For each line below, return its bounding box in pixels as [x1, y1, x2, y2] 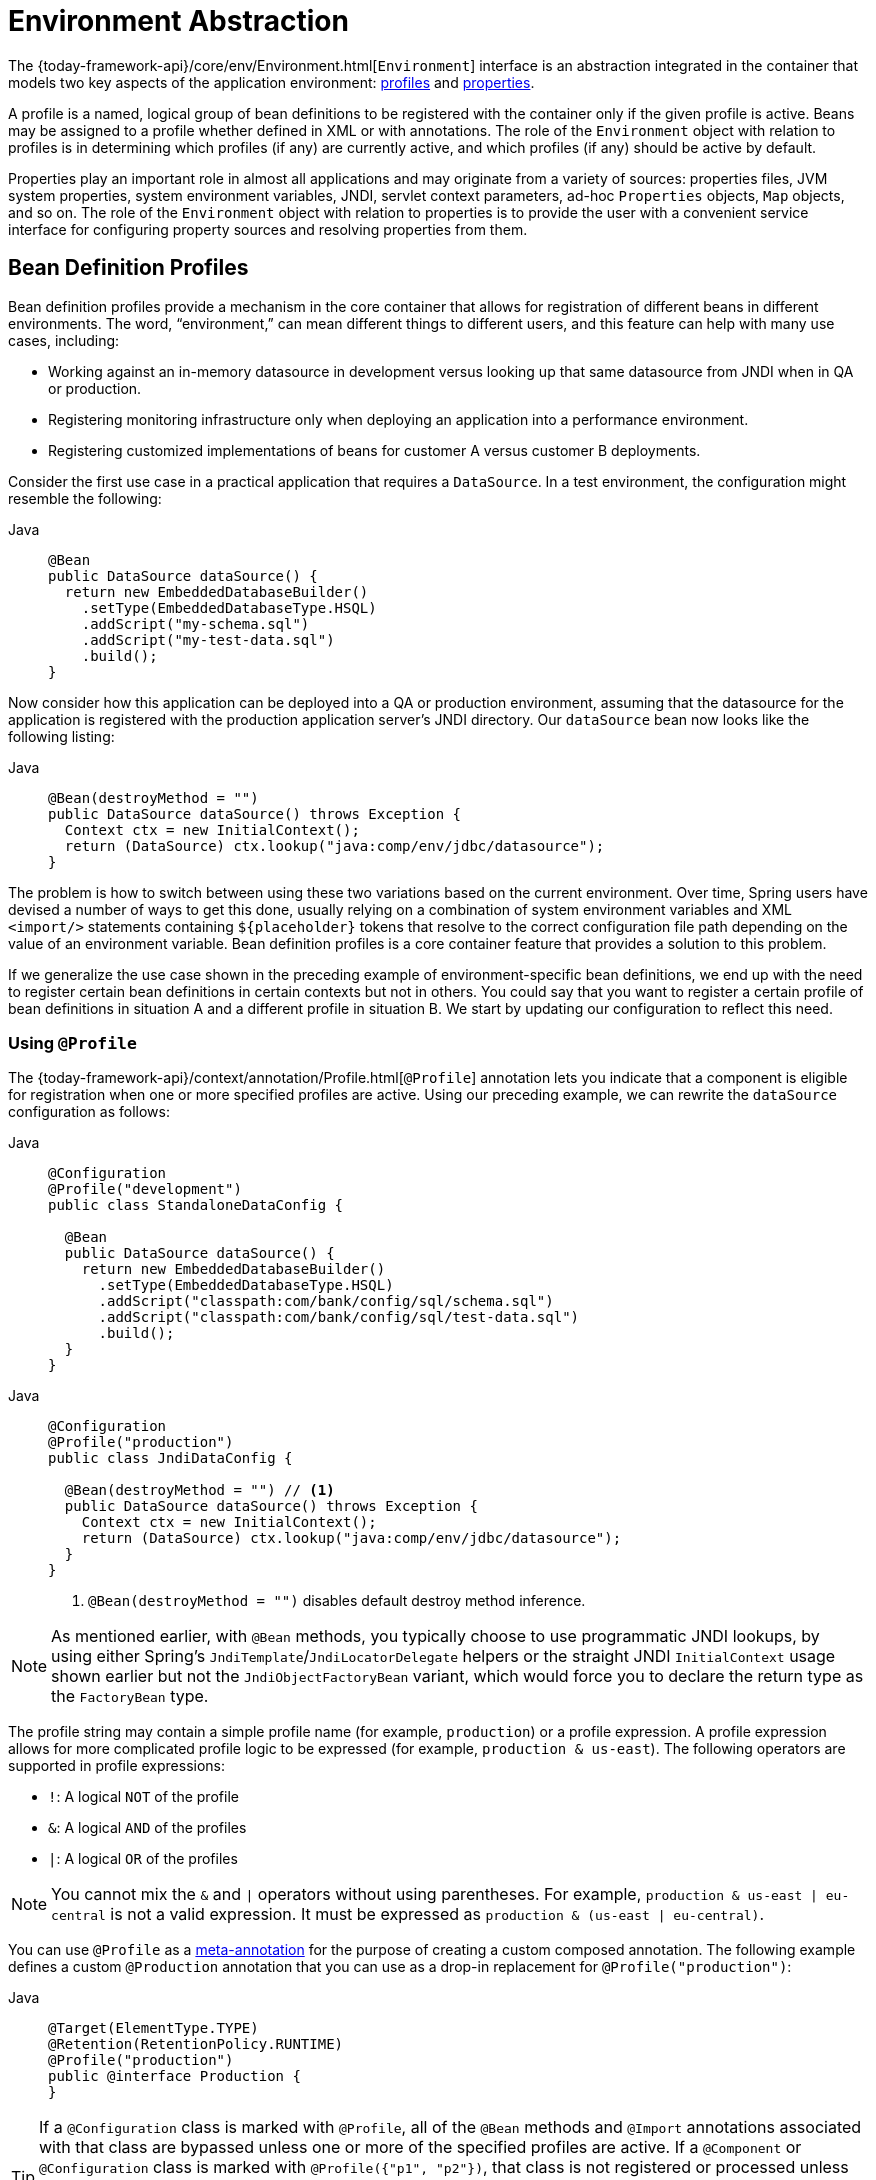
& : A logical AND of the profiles [48, 1819, 247, 1837]
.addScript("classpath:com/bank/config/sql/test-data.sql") [98, 1309, 580, 1326]
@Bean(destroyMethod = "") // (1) [64, 1482, 335, 1499]
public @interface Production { [48, 2068, 301, 2085]
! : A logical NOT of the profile [48, 1788, 239, 1806]
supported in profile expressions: [8, 1757, 225, 1775]
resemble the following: [8, 489, 162, 507]
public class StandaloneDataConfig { [48, 1197, 344, 1214]
